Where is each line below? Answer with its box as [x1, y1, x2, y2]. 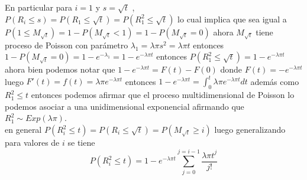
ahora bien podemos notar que [5, 63, 115, 76]
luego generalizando [214, 123, 286, 136]
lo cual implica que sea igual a [177, 12, 287, 25]
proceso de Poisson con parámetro [5, 38, 128, 51]
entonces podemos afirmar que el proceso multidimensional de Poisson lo [31, 89, 295, 101]
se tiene [67, 136, 95, 149]
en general [5, 123, 42, 136]
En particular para [5, 1, 72, 13]
